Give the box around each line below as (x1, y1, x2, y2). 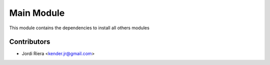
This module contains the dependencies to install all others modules (9, 25, 149, 31)
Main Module (9, 7, 65, 18)
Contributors (9, 38, 50, 46)
